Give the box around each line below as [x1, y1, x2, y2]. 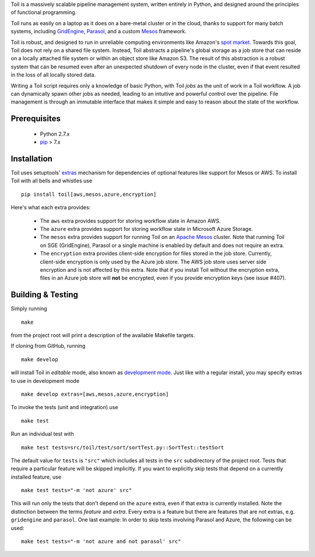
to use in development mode [10, 377, 80, 384]
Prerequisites [10, 114, 61, 124]
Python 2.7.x [40, 130, 70, 137]
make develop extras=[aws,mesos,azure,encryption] [21, 390, 169, 397]
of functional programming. [10, 9, 77, 16]
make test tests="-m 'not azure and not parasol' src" [21, 538, 181, 545]
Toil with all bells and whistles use [10, 177, 93, 184]
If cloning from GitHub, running [10, 342, 86, 350]
